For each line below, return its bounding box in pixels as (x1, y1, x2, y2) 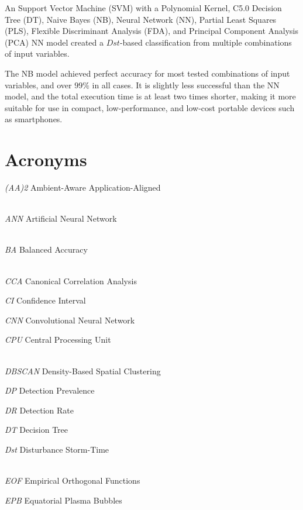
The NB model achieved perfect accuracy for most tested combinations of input (5, 67, 290, 79)
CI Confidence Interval (5, 294, 86, 306)
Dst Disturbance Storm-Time (5, 443, 109, 455)
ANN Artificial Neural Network (5, 212, 117, 225)
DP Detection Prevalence (5, 384, 95, 397)
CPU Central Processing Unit (5, 333, 111, 346)
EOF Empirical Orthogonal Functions (5, 474, 140, 487)
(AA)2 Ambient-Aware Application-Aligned (5, 181, 161, 194)
